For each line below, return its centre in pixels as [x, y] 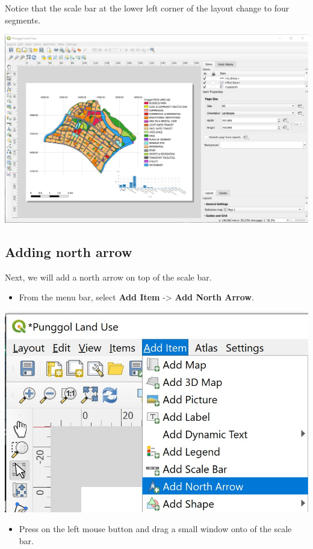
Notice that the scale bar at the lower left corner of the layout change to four [147, 8]
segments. [23, 20]
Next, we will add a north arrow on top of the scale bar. [108, 277]
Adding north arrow [69, 251]
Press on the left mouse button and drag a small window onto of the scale [155, 529]
